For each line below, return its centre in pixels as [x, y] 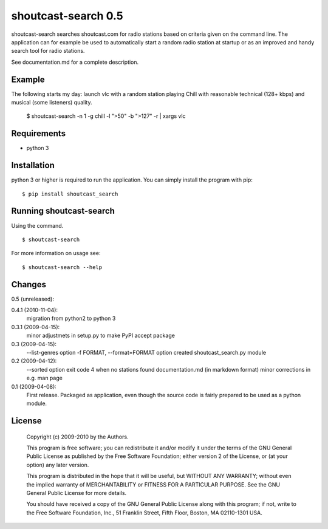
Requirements [39, 134]
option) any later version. [58, 465]
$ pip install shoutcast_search [70, 194]
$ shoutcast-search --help [62, 267]
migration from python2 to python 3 [71, 318]
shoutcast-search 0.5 [67, 16]
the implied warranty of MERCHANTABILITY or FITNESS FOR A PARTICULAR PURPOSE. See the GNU [153, 484]
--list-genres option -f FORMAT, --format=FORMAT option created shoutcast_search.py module [146, 352]
